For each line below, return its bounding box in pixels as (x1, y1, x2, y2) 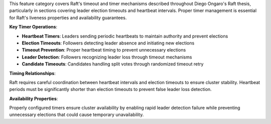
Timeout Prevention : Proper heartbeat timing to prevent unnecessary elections (22, 47, 186, 53)
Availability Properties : (9, 95, 58, 101)
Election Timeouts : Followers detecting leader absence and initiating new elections (22, 40, 195, 46)
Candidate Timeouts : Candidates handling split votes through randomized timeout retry (22, 61, 204, 67)
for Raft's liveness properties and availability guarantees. (9, 14, 127, 20)
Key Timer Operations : (9, 24, 58, 30)
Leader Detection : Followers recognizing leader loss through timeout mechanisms (22, 54, 192, 60)
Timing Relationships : (9, 70, 56, 76)
